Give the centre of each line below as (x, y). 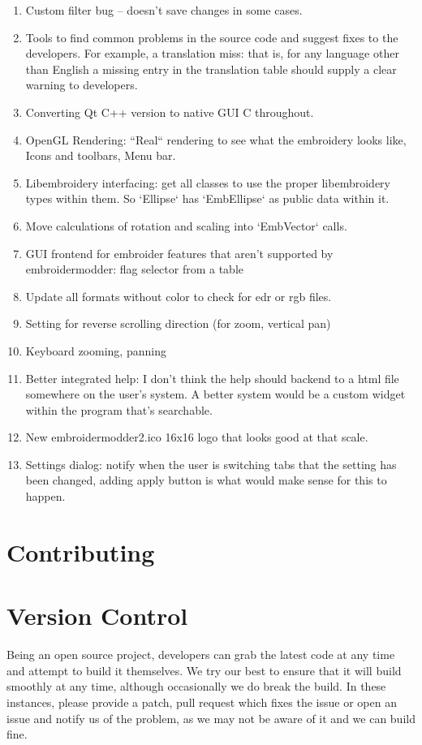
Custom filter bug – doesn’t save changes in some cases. (164, 10)
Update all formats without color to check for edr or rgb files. (179, 296)
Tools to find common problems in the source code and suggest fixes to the (212, 37)
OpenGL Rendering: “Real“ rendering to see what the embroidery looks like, (216, 139)
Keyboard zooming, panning (96, 350)
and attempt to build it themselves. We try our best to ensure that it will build (204, 670)
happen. (45, 496)
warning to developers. (82, 85)
